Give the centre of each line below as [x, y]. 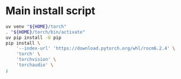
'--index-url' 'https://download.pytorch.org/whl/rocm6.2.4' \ [96, 48]
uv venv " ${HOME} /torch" [36, 27]
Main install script [51, 11]
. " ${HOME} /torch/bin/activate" [45, 32]
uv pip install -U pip [33, 37]
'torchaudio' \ [35, 65]
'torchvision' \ [36, 60]
